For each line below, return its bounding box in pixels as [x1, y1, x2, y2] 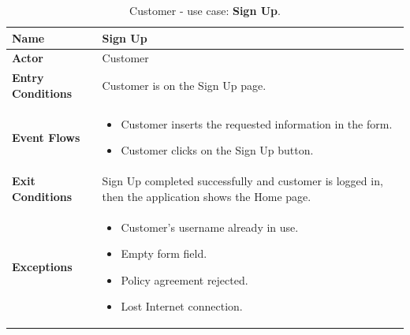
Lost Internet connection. [121, 298, 243, 315]
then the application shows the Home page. [102, 188, 311, 204]
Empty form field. [121, 245, 207, 262]
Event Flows [12, 128, 80, 145]
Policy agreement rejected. [121, 271, 248, 288]
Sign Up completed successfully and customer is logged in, [102, 173, 383, 189]
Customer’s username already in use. [121, 218, 299, 235]
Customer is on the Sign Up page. [102, 77, 266, 94]
